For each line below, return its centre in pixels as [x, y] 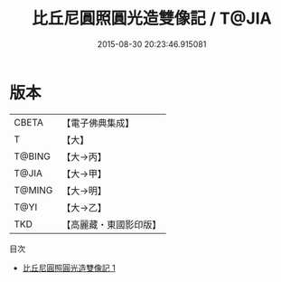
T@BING [33, 156]
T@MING [33, 190]
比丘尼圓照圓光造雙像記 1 [69, 268]
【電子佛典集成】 [98, 123]
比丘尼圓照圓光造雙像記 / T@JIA [152, 19]
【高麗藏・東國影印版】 [112, 224]
